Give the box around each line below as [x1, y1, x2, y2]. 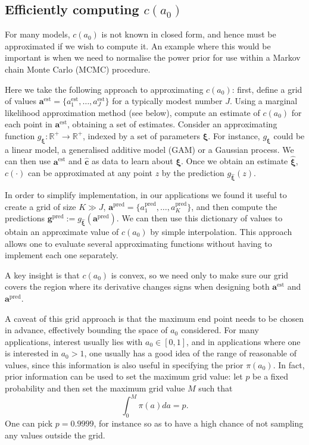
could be [273, 129, 305, 142]
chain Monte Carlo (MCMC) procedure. [5, 62, 151, 75]
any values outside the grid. [5, 428, 105, 441]
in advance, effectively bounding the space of [5, 324, 168, 336]
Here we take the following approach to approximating [5, 83, 204, 95]
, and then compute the [191, 200, 277, 212]
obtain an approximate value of [5, 225, 119, 237]
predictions [5, 212, 45, 224]
